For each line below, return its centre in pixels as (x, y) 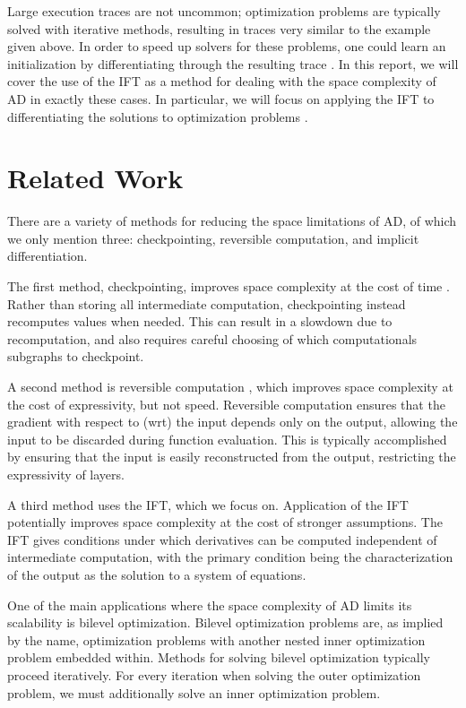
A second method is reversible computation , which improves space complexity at (230, 387)
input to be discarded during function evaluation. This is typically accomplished (227, 439)
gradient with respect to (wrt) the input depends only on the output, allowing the (233, 422)
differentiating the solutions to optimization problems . (158, 116)
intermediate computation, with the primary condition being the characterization (230, 557)
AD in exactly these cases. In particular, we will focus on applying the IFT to (221, 98)
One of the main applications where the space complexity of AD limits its (210, 604)
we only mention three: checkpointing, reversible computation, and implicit (213, 238)
